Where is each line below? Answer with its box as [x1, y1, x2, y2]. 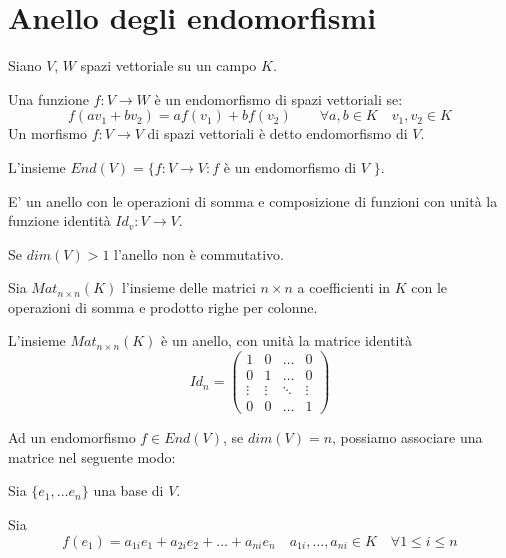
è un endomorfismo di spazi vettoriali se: [154, 88, 403, 109]
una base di [93, 480, 164, 501]
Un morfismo [8, 123, 88, 144]
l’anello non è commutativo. [114, 243, 284, 264]
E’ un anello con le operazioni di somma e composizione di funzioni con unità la [8, 190, 498, 211]
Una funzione [8, 88, 89, 109]
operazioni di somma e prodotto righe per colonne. [8, 296, 318, 317]
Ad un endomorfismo [8, 427, 136, 448]
